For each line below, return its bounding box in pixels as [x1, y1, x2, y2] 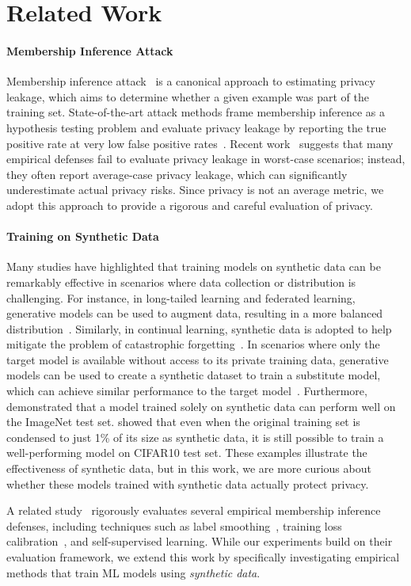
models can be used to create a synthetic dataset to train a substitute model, [6, 367, 381, 383]
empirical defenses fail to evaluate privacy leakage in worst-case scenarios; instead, [6, 150, 405, 167]
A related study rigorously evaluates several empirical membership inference [6, 502, 381, 519]
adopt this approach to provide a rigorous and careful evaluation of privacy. [6, 196, 373, 213]
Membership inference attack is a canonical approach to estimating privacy [6, 73, 375, 89]
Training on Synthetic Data [6, 228, 159, 245]
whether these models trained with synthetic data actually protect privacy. [6, 475, 369, 492]
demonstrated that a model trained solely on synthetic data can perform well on [6, 398, 396, 414]
